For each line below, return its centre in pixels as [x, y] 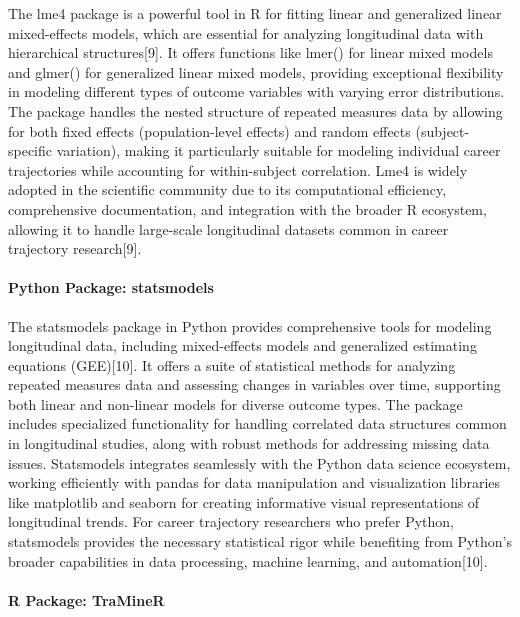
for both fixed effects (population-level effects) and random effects [209, 130]
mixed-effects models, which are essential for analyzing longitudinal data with [246, 32]
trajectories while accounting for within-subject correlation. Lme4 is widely [238, 169]
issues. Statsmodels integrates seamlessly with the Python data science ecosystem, [259, 462]
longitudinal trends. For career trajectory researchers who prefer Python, [231, 521]
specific [30, 150]
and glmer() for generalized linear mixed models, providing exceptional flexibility [256, 71]
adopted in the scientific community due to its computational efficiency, [227, 189]
